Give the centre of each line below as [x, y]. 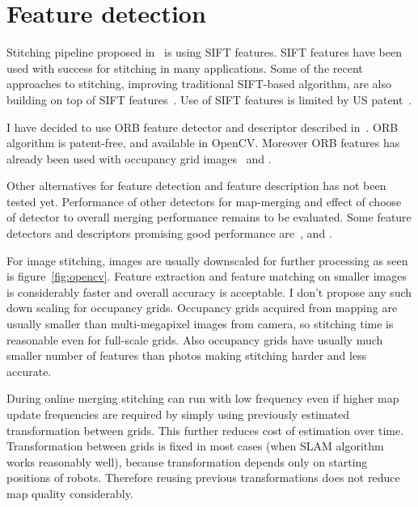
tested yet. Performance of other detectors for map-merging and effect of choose [204, 201]
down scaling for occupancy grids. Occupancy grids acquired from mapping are [202, 308]
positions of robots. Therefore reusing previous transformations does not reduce [203, 477]
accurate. [29, 371]
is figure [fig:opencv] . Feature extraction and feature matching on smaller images [207, 276]
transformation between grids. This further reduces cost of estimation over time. [205, 430]
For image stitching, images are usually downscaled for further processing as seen [207, 260]
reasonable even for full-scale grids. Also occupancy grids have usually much [195, 339]
